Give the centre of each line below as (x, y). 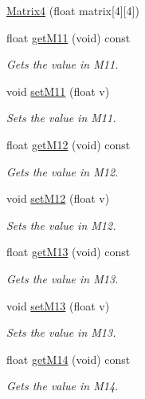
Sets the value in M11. (61, 118)
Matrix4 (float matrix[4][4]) (73, 10)
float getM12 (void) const (69, 144)
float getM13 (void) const (69, 252)
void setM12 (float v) (58, 198)
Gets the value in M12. (63, 171)
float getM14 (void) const (69, 359)
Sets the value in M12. (61, 225)
